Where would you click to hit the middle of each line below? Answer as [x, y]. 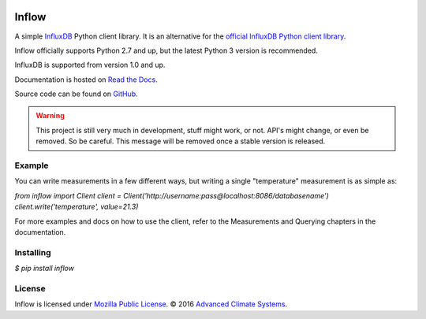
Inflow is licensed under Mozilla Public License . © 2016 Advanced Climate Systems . [151, 304]
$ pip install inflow [45, 269]
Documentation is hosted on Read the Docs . [86, 80]
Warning [50, 116]
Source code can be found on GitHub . [76, 94]
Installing [33, 252]
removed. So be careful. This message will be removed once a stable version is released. [181, 141]
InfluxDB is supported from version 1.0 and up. [90, 65]
